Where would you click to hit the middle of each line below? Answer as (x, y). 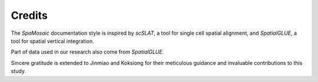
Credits (29, 15)
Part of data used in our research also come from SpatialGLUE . (87, 52)
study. (19, 71)
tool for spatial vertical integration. (52, 41)
